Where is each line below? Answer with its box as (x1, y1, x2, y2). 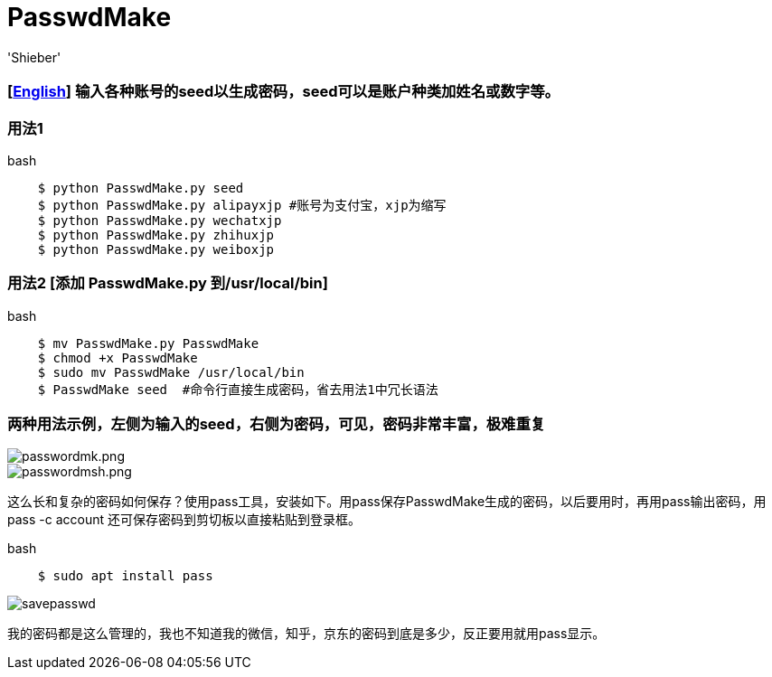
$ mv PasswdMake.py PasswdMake (37, 335, 259, 351)
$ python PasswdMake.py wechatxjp (37, 212, 282, 228)
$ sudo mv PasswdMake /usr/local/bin (37, 364, 305, 380)
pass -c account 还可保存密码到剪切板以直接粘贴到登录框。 (7, 512, 361, 528)
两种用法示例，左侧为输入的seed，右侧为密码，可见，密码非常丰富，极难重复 (7, 415, 546, 433)
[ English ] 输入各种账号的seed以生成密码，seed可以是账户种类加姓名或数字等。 (7, 82, 560, 101)
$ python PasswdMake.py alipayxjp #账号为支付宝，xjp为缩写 (37, 197, 447, 212)
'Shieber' (7, 49, 61, 65)
